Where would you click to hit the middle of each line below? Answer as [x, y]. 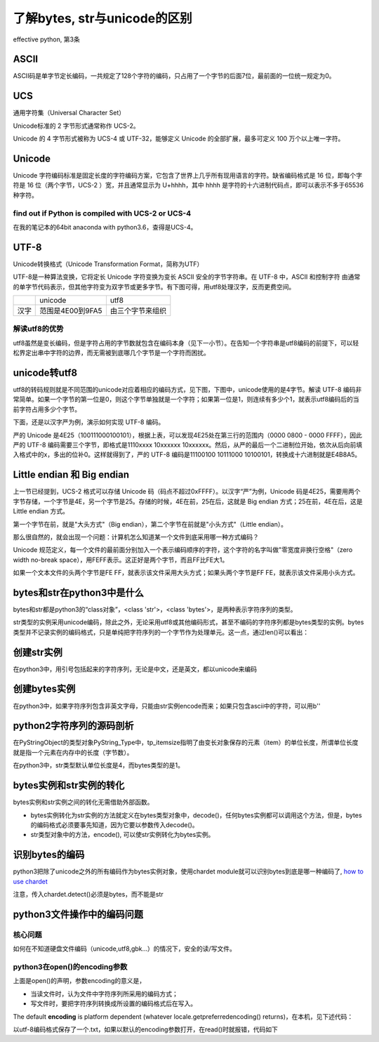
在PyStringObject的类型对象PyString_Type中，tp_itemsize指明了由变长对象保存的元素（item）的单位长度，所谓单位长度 [186, 743]
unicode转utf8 [45, 373]
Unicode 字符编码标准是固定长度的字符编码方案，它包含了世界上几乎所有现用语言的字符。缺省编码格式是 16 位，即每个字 [188, 176]
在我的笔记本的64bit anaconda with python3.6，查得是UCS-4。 [105, 227]
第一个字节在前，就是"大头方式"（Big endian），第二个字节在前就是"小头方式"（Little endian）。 [150, 524]
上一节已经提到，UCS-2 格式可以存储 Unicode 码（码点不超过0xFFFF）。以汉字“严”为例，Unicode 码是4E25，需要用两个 [187, 492]
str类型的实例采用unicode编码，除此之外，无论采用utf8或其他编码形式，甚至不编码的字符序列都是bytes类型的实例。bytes [188, 622]
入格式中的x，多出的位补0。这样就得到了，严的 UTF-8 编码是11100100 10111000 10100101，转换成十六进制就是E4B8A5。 [187, 455]
